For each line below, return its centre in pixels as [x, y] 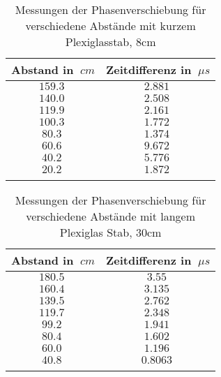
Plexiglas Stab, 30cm [110, 232]
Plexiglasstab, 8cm [110, 42]
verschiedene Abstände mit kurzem [110, 25]
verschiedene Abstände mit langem [111, 216]
